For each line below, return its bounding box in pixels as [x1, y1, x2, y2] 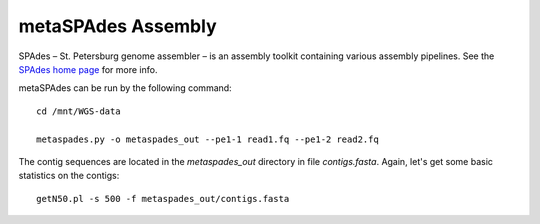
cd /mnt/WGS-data [36, 105, 121, 117]
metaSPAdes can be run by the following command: [18, 82, 232, 94]
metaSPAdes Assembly [18, 15, 217, 37]
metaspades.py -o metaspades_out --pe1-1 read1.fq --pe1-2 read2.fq [36, 133, 379, 145]
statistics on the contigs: [18, 170, 120, 182]
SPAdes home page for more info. [18, 63, 158, 75]
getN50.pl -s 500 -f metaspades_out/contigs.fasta [36, 193, 290, 204]
